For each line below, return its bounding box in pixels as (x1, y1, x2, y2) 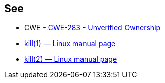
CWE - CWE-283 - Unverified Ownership (24, 23, 161, 32)
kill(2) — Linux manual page (24, 55, 117, 64)
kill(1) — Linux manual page (24, 39, 116, 48)
